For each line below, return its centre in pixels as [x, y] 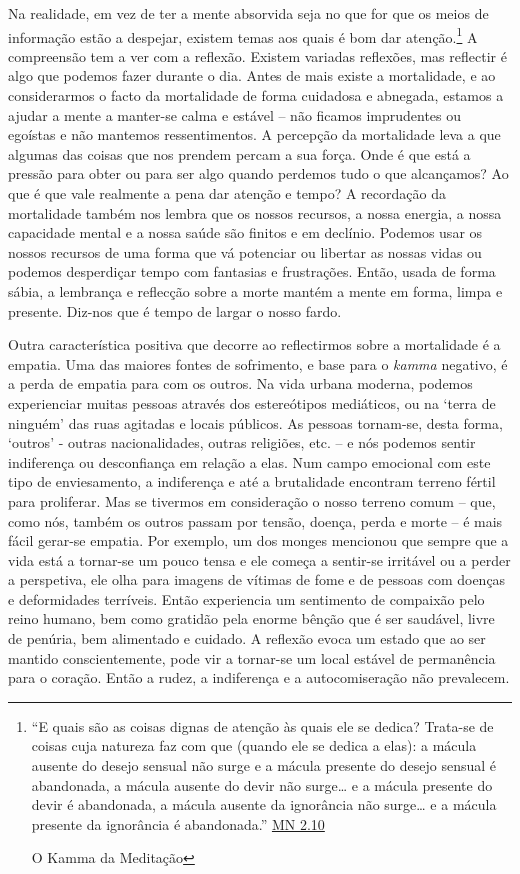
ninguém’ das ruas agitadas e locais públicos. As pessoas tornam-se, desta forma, [255, 422]
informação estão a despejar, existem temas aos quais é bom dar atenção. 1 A [243, 35]
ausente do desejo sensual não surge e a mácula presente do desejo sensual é [264, 765]
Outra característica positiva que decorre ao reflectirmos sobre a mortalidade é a [254, 344]
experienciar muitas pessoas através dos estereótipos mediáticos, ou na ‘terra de [252, 402]
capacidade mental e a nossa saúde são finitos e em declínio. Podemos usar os [245, 232]
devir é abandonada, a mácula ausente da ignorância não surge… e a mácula [264, 804]
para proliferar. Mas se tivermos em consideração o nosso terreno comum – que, [252, 500]
